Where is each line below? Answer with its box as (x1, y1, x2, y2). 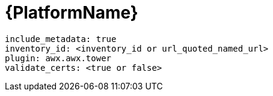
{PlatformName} (5, 2, 138, 23)
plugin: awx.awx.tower (5, 53, 112, 63)
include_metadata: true (5, 34, 117, 44)
